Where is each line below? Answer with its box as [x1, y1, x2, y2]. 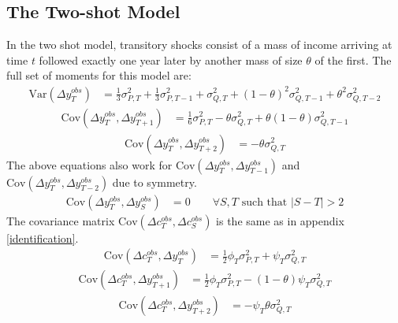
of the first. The [314, 51, 392, 68]
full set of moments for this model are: [6, 67, 192, 84]
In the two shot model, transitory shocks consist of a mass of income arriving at [6, 36, 392, 53]
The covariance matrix [6, 212, 115, 228]
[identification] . [6, 229, 79, 246]
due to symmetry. [112, 173, 197, 190]
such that [241, 196, 288, 208]
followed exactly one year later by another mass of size [39, 51, 303, 68]
